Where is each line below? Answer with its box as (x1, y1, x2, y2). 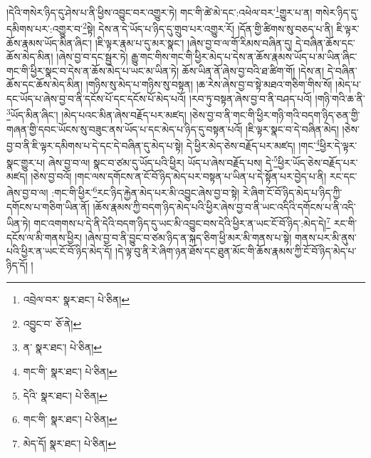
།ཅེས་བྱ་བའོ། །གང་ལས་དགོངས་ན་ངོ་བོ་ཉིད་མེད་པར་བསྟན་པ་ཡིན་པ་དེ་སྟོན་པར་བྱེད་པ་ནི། (31, 168, 326, 183)
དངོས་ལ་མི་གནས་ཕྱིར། (6, 229, 83, 244)
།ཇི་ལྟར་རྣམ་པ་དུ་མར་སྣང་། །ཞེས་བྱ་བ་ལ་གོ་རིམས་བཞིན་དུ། (95, 35, 293, 50)
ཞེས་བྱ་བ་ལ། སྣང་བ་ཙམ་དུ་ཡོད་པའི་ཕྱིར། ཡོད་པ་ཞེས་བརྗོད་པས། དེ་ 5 (48, 152, 278, 170)
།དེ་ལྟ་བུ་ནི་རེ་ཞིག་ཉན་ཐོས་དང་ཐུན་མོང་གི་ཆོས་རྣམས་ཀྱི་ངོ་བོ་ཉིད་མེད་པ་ (115, 244, 357, 259)
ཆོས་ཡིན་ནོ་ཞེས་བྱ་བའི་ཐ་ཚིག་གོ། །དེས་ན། (182, 63, 325, 78)
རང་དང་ (329, 168, 357, 183)
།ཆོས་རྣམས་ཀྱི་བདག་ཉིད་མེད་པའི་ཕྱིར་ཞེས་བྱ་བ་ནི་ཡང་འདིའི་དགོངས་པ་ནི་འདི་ (93, 199, 356, 214)
